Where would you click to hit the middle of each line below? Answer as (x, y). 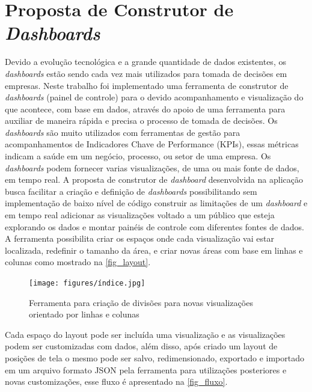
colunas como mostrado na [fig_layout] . (78, 262)
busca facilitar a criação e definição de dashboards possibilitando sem (131, 191)
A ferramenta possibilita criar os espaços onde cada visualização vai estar (139, 238)
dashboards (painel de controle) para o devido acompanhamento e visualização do (154, 97)
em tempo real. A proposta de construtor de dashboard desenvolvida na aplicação (154, 179)
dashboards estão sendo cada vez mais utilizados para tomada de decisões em (146, 73)
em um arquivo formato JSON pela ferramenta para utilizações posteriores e (146, 369)
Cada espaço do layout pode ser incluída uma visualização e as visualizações (145, 334)
